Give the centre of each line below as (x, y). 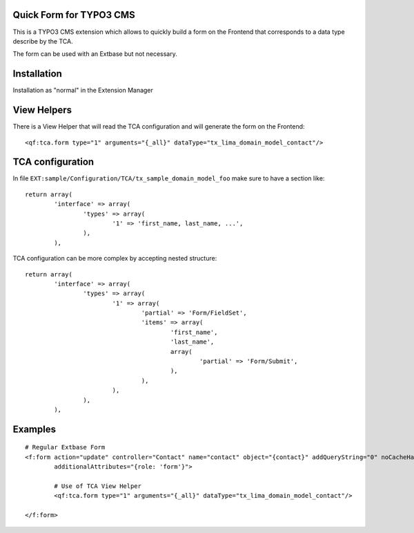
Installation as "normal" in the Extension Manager (83, 91)
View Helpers (42, 110)
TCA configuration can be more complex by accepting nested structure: (115, 259)
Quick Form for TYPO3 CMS (74, 15)
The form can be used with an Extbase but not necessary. (95, 54)
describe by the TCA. (43, 41)
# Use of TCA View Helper (98, 486)
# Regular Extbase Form (65, 447)
